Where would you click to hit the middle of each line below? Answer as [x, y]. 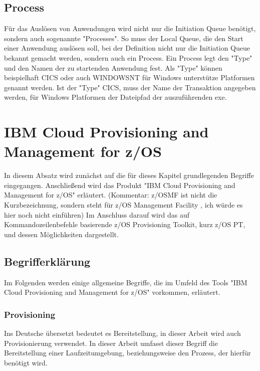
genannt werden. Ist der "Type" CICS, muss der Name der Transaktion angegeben [130, 87]
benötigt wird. [26, 362]
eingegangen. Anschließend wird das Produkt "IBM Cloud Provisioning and [120, 185]
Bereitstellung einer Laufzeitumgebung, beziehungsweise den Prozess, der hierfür [127, 353]
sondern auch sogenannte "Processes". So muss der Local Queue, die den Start [124, 38]
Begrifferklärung [47, 261]
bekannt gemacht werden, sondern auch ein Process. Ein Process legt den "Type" [128, 57]
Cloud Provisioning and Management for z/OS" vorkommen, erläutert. [112, 292]
